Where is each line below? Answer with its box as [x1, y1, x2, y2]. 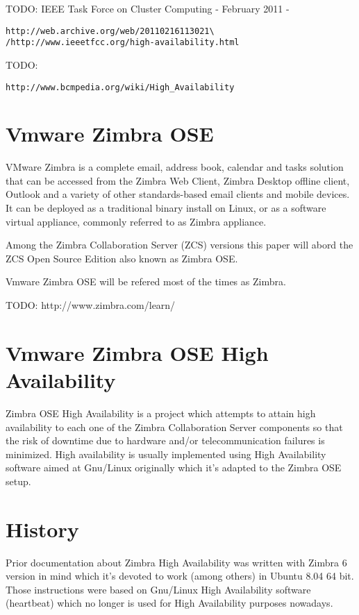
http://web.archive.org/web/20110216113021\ [6, 26, 215, 36]
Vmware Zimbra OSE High [6, 338, 269, 367]
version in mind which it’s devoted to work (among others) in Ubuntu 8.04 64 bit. [6, 568, 354, 583]
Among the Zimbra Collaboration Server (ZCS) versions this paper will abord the [6, 237, 353, 252]
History [6, 514, 79, 543]
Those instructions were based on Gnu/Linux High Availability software [6, 582, 311, 596]
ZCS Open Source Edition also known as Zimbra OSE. [6, 251, 238, 265]
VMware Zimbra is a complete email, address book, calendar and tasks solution [6, 160, 344, 174]
